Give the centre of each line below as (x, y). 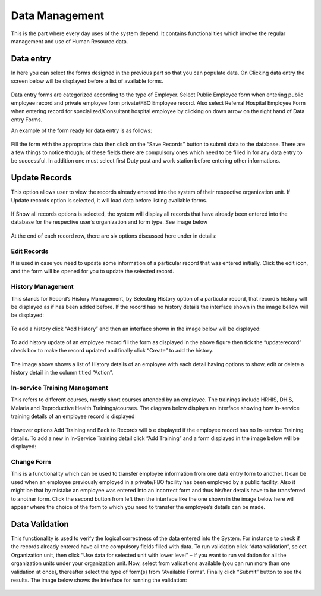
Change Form (31, 462)
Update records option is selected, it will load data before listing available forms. (109, 200)
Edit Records (30, 251)
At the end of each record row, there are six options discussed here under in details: (114, 236)
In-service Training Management (59, 388)
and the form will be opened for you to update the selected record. (93, 272)
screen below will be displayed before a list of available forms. (87, 81)
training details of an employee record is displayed (73, 416)
